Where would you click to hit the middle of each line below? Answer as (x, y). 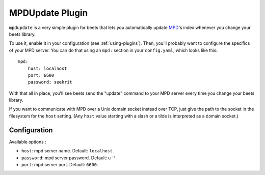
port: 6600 (41, 75)
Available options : (28, 142)
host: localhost (47, 68)
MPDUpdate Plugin (48, 13)
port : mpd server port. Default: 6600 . (60, 164)
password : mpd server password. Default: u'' (69, 158)
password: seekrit (50, 82)
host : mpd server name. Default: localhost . (67, 151)
